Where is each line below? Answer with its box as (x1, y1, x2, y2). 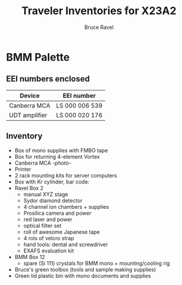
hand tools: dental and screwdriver (23, 241, 108, 248)
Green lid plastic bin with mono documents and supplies (14, 272, 151, 279)
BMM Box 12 (14, 253, 45, 260)
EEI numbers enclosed (6, 74, 90, 84)
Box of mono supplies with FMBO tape (14, 146, 108, 154)
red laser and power (23, 215, 72, 222)
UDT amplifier (9, 111, 48, 119)
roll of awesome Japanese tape (23, 228, 100, 235)
